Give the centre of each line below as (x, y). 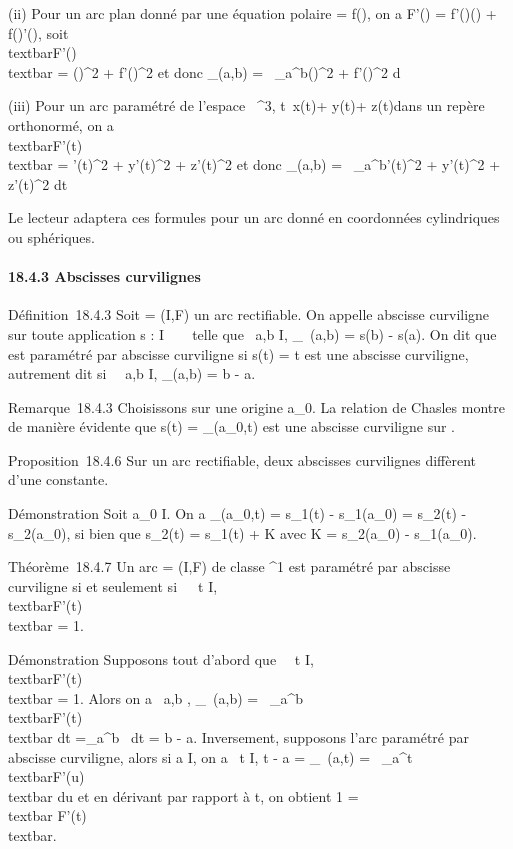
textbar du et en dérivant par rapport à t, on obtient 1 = (183, 795)
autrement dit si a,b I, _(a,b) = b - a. (132, 373)
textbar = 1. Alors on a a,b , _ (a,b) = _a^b (155, 697)
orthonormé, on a (61, 124)
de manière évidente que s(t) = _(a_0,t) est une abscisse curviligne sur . (231, 426)
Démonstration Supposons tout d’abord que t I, (161, 658)
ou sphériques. (51, 236)
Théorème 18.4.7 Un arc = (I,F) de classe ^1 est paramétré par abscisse (229, 566)
